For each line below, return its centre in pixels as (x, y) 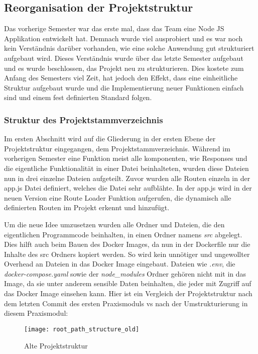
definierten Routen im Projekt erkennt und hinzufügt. (87, 207)
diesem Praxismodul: (36, 313)
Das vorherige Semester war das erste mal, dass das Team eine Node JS (114, 28)
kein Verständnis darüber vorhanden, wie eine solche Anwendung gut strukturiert (129, 48)
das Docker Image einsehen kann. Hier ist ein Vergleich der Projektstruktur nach (128, 293)
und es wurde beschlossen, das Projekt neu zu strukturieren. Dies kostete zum (124, 68)
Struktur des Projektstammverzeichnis (84, 119)
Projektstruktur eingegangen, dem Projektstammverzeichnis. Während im (117, 148)
